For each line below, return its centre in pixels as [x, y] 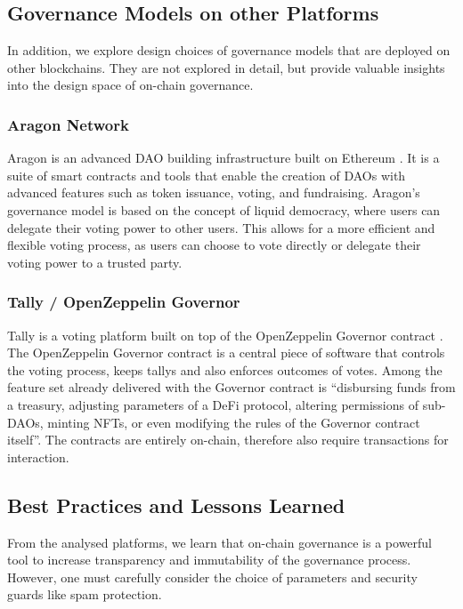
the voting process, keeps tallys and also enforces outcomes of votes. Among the [225, 369]
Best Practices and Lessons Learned [176, 505]
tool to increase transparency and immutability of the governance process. [209, 560]
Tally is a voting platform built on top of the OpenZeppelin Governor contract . [225, 335]
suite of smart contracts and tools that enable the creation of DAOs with [207, 175]
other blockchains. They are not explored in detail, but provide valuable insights [226, 67]
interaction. [38, 457]
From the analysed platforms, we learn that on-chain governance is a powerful [220, 542]
